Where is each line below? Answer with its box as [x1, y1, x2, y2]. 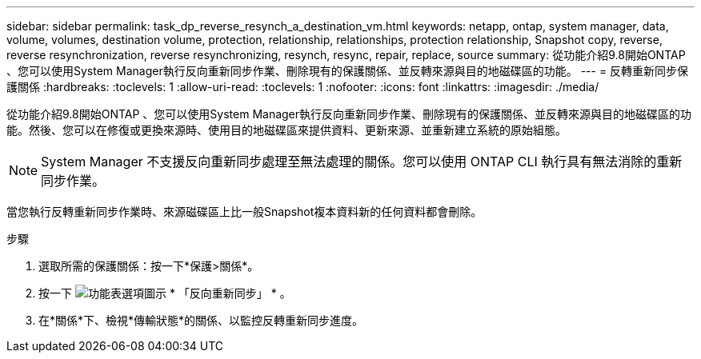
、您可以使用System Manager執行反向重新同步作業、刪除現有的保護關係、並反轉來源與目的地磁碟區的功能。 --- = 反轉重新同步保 [6, 64, 689, 78]
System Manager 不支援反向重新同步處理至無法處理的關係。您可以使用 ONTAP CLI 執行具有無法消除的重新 [41, 154, 683, 170]
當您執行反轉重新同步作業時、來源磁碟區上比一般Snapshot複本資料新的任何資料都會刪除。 [6, 205, 483, 218]
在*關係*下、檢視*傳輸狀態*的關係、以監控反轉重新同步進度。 [38, 313, 364, 327]
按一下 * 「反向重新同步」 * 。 [38, 286, 291, 300]
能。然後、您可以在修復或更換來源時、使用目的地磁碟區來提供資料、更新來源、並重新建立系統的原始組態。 [6, 123, 567, 137]
